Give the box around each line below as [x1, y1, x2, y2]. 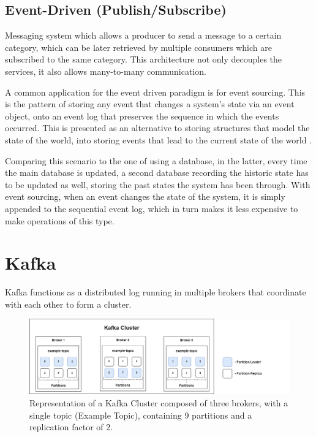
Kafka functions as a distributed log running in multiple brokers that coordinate [5, 286, 306, 298]
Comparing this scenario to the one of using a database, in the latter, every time [5, 154, 307, 167]
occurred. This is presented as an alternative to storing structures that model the [5, 121, 310, 134]
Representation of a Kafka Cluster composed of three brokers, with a [29, 396, 288, 409]
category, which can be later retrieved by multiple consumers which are [5, 40, 272, 53]
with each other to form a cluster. [5, 297, 132, 310]
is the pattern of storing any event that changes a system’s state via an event [5, 97, 295, 110]
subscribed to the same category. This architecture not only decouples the [5, 53, 282, 66]
